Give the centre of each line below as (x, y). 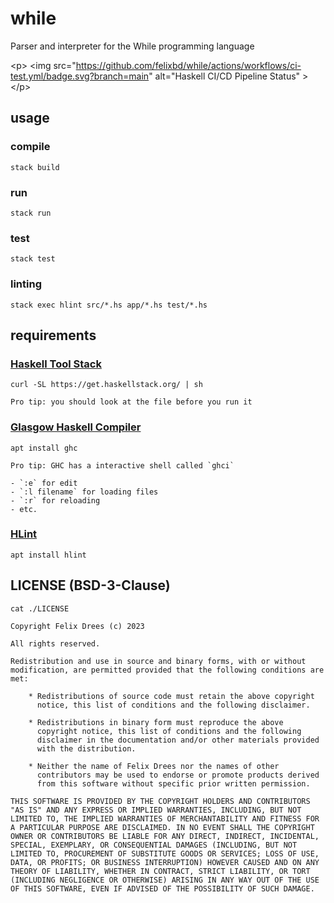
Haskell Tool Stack (56, 364)
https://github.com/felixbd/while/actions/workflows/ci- (188, 65)
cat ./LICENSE (40, 608)
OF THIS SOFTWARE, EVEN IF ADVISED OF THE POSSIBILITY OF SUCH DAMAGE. (162, 888)
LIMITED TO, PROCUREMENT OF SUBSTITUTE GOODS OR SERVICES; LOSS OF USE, (165, 853)
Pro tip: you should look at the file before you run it (131, 402)
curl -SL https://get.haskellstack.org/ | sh (106, 385)
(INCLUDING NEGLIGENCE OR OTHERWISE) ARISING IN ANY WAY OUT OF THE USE (165, 880)
